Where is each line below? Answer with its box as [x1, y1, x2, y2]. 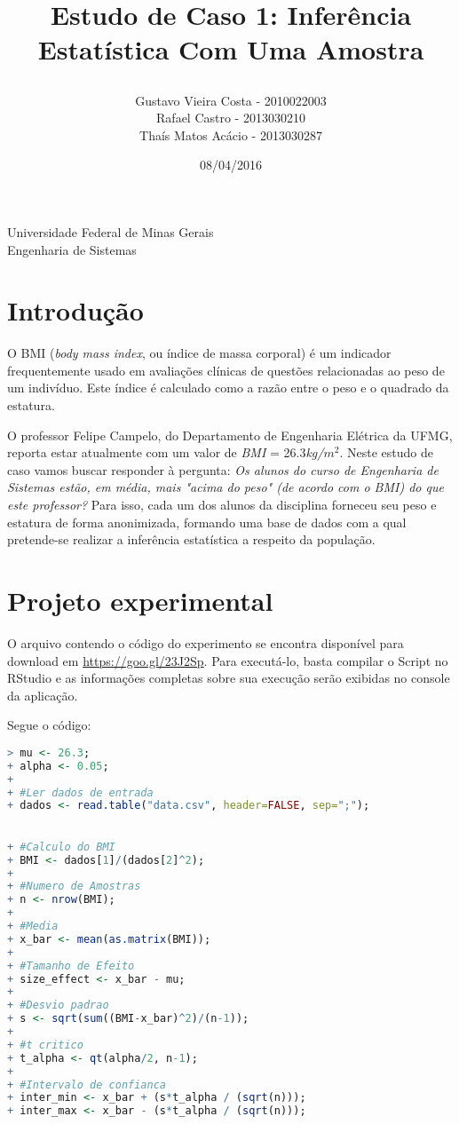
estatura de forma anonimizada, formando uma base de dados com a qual [7, 512, 407, 531]
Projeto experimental [7, 582, 273, 618]
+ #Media [7, 920, 59, 933]
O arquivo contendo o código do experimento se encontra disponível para [7, 633, 404, 652]
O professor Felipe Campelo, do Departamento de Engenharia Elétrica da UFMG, [7, 425, 453, 444]
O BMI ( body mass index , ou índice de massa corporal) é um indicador [7, 344, 392, 362]
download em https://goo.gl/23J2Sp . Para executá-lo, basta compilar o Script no [7, 651, 448, 669]
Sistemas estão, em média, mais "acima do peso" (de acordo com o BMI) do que [7, 478, 444, 496]
